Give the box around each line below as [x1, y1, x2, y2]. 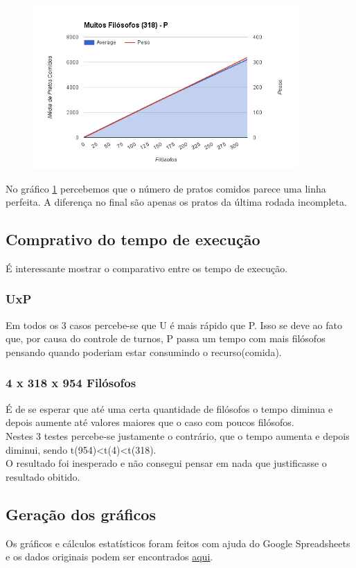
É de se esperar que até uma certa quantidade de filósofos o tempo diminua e [6, 401, 333, 416]
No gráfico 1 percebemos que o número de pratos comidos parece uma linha [6, 181, 326, 195]
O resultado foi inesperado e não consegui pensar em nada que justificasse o [6, 456, 327, 470]
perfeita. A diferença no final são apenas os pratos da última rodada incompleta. [6, 195, 347, 209]
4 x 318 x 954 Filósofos [6, 374, 136, 391]
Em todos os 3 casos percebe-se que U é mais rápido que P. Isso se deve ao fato [6, 317, 342, 332]
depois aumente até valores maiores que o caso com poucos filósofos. [6, 415, 294, 429]
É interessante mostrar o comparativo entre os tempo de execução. [6, 260, 288, 275]
